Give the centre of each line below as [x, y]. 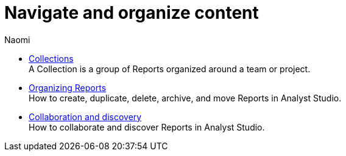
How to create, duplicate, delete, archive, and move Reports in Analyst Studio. [185, 98]
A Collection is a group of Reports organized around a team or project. [170, 69]
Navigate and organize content [132, 13]
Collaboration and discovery [85, 117]
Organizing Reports [68, 87]
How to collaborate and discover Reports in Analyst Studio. [147, 127]
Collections [51, 58]
